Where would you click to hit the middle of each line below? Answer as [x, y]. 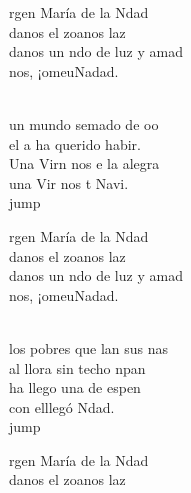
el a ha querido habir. [75, 143]
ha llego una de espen [75, 387]
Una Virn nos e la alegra [84, 163]
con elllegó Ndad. [62, 406]
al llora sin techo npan [77, 367]
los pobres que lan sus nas [89, 347]
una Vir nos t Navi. [69, 182]
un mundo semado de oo [84, 123]
